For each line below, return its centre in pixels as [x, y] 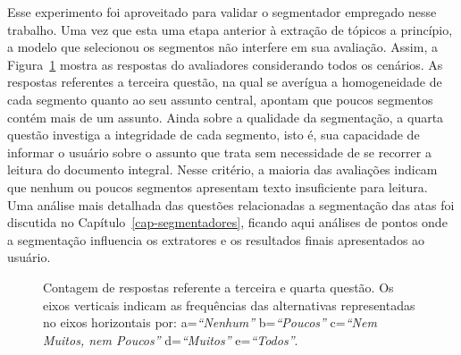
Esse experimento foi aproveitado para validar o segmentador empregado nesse [222, 12]
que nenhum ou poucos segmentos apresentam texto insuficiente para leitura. [218, 186]
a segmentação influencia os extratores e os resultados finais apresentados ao [216, 239]
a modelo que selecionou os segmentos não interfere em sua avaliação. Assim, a [222, 47]
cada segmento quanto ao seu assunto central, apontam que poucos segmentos [220, 99]
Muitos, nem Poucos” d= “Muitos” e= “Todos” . [171, 339]
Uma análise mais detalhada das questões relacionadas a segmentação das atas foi [231, 204]
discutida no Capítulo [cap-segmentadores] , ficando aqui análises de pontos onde [227, 222]
